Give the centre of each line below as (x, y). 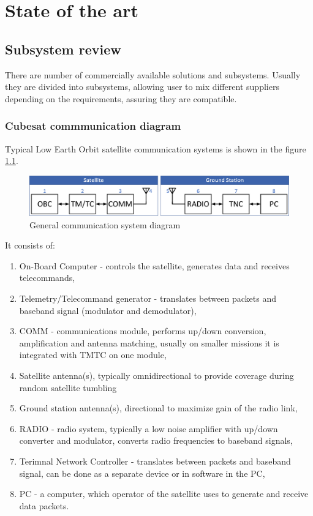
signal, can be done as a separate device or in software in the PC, (142, 473)
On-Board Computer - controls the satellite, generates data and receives (154, 265)
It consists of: (30, 245)
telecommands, (47, 278)
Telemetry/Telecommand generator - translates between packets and (148, 298)
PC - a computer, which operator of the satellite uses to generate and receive (164, 494)
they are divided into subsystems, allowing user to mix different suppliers (142, 87)
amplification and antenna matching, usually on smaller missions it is (149, 342)
